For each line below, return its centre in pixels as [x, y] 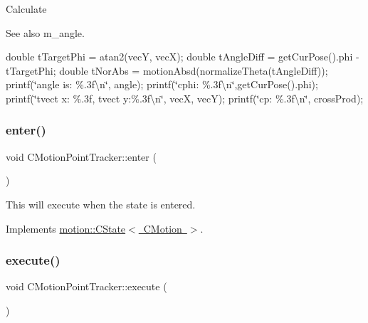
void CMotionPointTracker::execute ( [86, 286]
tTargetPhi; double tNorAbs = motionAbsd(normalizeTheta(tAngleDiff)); [167, 70]
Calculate [26, 9]
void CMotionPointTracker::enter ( [81, 156]
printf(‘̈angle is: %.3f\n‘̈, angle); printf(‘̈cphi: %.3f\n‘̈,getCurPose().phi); [162, 84]
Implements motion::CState [66, 228]
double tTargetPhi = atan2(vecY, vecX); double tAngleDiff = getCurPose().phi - [183, 57]
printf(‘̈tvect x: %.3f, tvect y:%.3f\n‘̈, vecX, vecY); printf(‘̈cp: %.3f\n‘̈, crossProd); [185, 98]
